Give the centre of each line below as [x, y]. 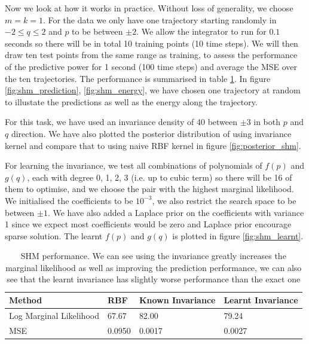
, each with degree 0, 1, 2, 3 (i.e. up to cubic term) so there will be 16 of [160, 177]
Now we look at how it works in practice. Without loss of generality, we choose [149, 8]
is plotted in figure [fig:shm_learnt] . [238, 235]
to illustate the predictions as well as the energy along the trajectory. [131, 101]
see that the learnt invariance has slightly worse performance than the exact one [154, 279]
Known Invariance [177, 300]
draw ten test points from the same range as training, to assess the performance [151, 55]
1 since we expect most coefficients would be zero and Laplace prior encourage [148, 224]
